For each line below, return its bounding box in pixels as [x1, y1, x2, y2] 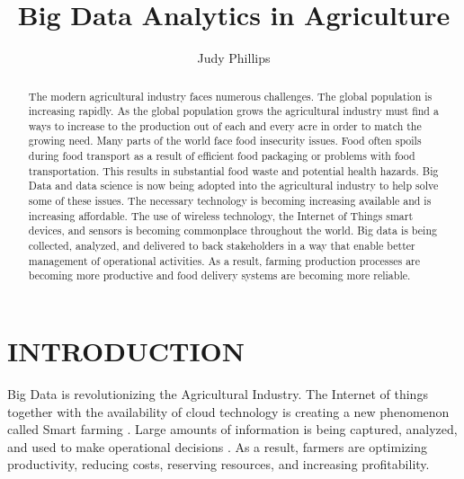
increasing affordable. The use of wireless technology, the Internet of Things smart [28, 208, 414, 223]
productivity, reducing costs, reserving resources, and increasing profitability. [7, 455, 430, 474]
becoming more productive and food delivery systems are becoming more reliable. [28, 268, 411, 283]
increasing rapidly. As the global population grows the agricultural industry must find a [28, 103, 439, 119]
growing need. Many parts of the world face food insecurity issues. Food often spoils [28, 133, 422, 148]
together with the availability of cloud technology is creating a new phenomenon [7, 402, 450, 421]
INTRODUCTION [7, 333, 245, 369]
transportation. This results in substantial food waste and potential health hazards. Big [28, 163, 439, 178]
